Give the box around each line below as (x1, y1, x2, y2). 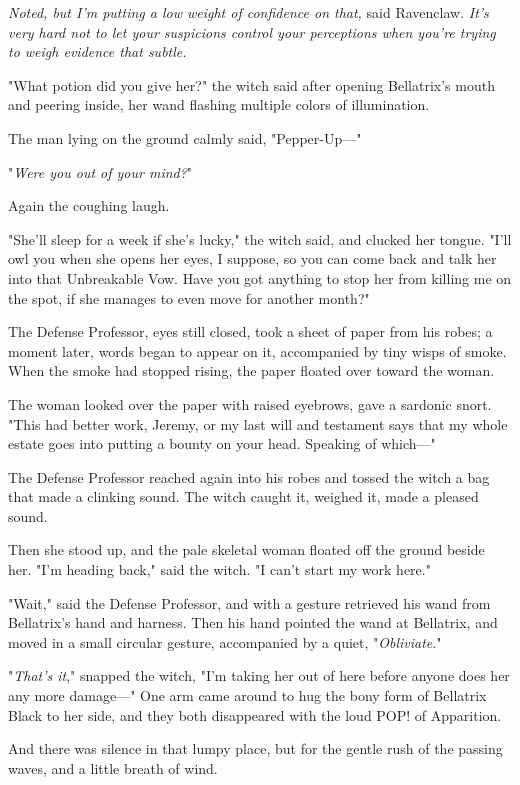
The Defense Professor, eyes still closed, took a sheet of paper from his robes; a (8, 321, 493, 342)
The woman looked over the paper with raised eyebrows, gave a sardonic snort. (8, 393, 492, 414)
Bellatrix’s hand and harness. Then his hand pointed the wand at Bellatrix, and (8, 612, 498, 633)
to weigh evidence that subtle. (8, 41, 187, 62)
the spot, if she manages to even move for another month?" (8, 287, 370, 308)
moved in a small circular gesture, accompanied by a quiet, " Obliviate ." (8, 631, 442, 652)
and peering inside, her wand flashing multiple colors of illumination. (8, 94, 430, 115)
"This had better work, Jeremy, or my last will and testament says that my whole (8, 413, 508, 434)
